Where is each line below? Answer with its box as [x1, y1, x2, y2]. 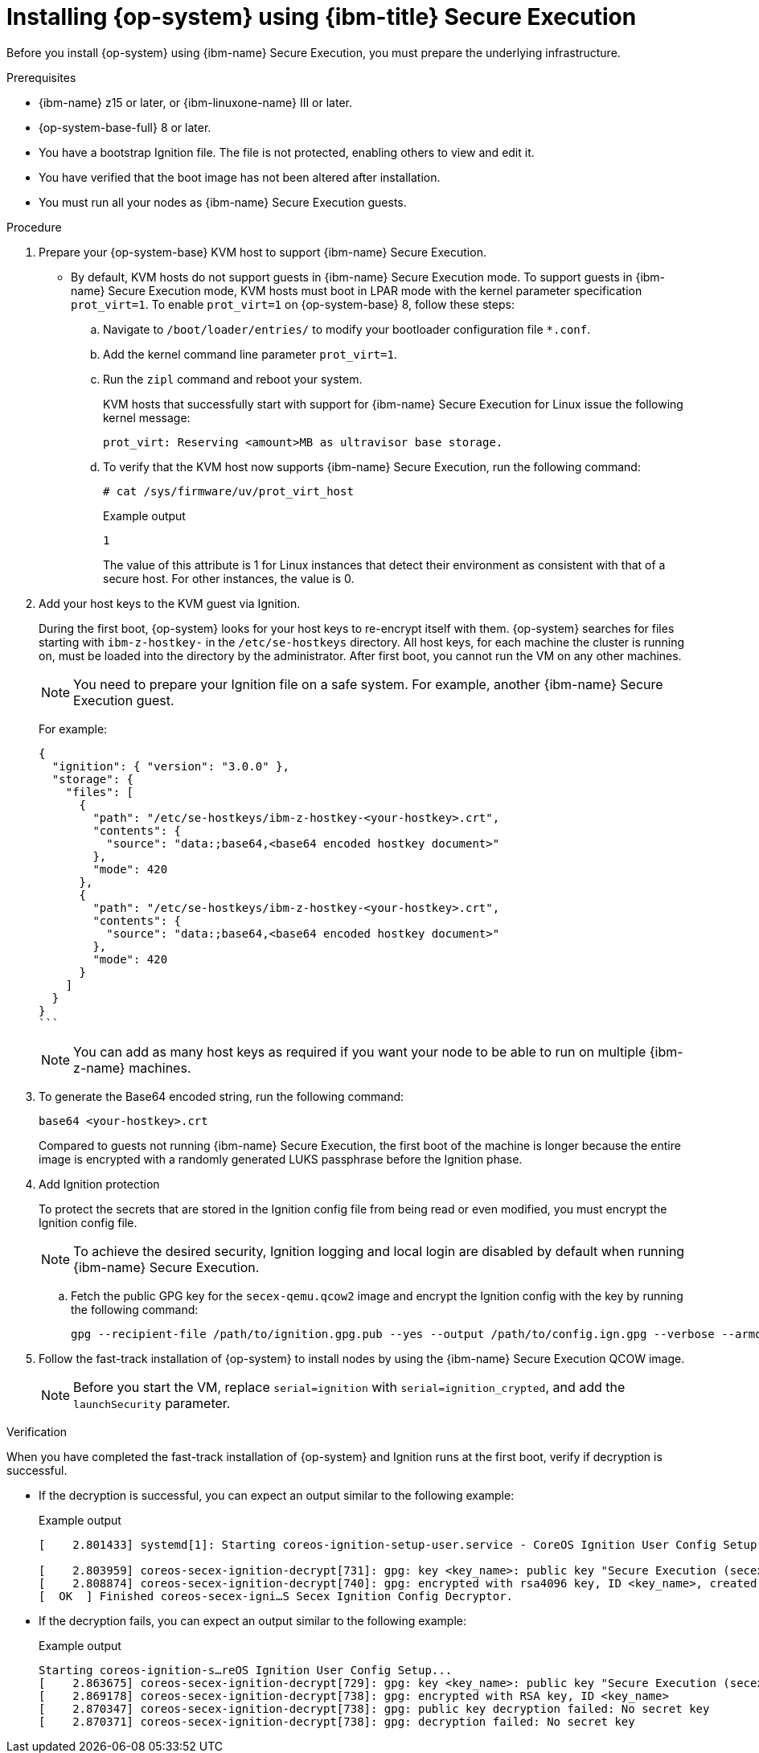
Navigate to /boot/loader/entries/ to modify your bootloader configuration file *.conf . [103, 322, 591, 336]
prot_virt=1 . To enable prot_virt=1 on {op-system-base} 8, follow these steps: [71, 297, 515, 311]
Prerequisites [6, 70, 76, 84]
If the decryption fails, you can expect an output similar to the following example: [39, 1613, 467, 1628]
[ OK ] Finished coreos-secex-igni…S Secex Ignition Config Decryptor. [39, 1589, 514, 1603]
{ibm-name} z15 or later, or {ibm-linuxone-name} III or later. [39, 95, 353, 109]
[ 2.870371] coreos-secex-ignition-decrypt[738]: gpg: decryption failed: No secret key [39, 1714, 635, 1728]
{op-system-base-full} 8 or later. [39, 120, 211, 134]
